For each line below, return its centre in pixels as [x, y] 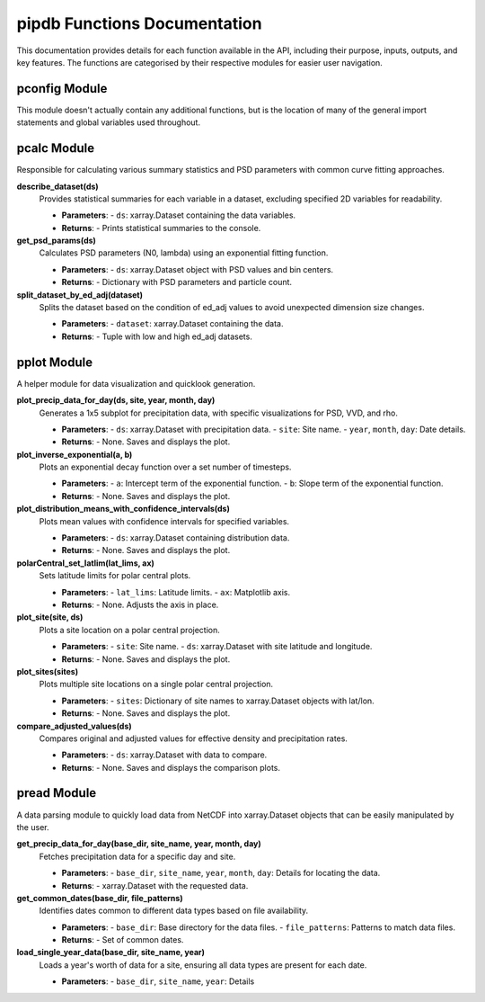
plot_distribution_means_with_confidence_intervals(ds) [123, 509]
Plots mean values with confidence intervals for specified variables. [164, 521]
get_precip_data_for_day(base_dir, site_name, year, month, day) [139, 844]
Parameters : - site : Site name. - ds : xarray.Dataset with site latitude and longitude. [217, 647]
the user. [33, 827]
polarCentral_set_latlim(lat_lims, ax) [85, 563]
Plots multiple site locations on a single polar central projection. [156, 684]
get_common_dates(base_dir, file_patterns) [100, 898]
